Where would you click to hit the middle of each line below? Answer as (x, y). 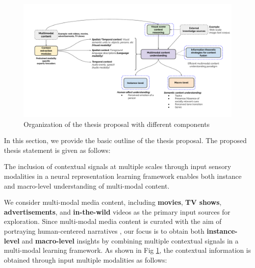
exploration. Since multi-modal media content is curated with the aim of (113, 221)
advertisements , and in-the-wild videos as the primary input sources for (117, 211)
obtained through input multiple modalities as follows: (86, 259)
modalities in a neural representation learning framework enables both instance (123, 176)
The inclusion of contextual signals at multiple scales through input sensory (118, 166)
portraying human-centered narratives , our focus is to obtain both (104, 231)
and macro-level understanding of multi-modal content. (87, 185)
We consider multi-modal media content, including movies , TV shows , (113, 202)
